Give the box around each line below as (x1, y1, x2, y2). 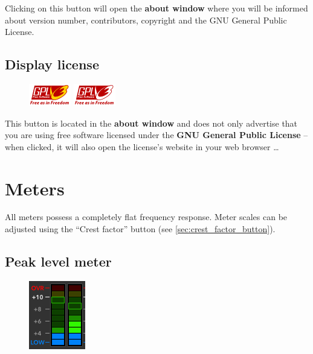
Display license (5, 55, 99, 74)
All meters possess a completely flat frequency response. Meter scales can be (5, 210, 288, 223)
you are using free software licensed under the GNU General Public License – (5, 128, 308, 141)
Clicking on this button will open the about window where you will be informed (5, 2, 308, 14)
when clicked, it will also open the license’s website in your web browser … (5, 140, 279, 153)
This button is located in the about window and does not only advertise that (5, 116, 298, 129)
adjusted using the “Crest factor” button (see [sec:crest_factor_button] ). (5, 223, 276, 235)
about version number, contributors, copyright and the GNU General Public (5, 13, 287, 26)
